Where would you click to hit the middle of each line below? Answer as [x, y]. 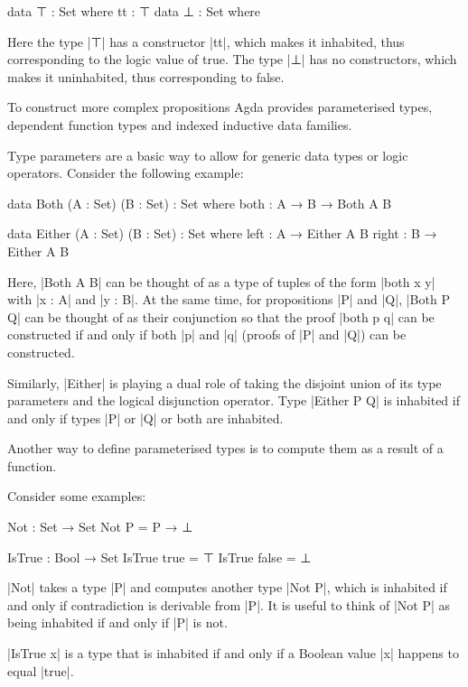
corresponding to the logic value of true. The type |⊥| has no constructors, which [232, 59]
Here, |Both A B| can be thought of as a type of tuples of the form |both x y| [221, 281]
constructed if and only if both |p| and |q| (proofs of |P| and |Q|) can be [207, 334]
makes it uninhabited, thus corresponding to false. [146, 76]
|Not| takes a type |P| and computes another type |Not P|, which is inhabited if [227, 587]
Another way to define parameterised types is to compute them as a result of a [225, 448]
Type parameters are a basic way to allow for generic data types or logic [208, 155]
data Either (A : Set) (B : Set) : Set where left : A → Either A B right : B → [222, 233]
